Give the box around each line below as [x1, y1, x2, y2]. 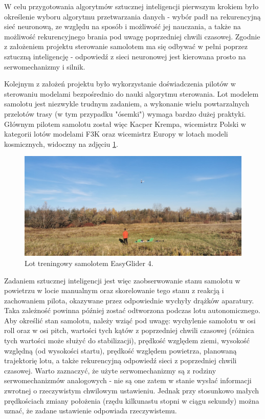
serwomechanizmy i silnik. [4, 61, 85, 72]
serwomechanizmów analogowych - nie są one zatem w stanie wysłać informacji [4, 375, 252, 386]
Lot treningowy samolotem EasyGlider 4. [25, 257, 153, 268]
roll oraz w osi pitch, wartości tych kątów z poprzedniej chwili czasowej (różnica [4, 325, 254, 336]
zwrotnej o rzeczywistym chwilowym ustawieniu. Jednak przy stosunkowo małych [4, 385, 259, 396]
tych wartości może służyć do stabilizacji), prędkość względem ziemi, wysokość [4, 335, 250, 346]
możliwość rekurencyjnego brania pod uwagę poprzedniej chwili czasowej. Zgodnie [4, 31, 260, 41]
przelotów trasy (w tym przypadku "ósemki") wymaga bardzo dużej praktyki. [4, 108, 246, 119]
